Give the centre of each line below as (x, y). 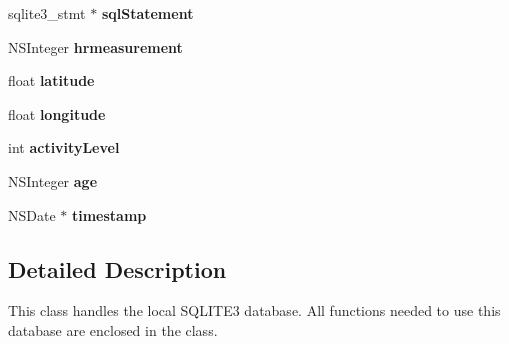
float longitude (57, 113)
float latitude (51, 80)
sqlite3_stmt (47, 13)
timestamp (109, 214)
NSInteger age (53, 180)
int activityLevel (64, 147)
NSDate (32, 214)
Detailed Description (117, 268)
